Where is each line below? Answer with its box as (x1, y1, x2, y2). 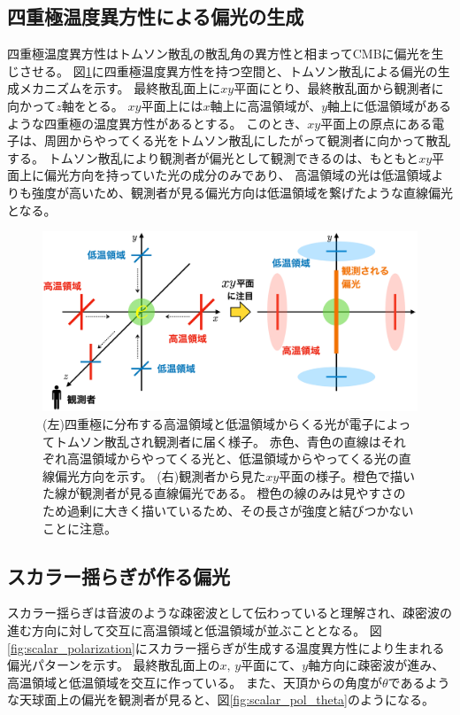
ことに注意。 (42, 518, 117, 537)
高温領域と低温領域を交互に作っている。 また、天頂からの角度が (7, 672, 382, 691)
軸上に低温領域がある (327, 96, 452, 114)
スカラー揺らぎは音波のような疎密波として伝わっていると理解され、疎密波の (7, 603, 453, 622)
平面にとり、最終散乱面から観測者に (234, 79, 444, 97)
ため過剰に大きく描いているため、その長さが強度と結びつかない (42, 501, 414, 519)
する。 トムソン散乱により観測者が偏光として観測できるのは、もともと (7, 148, 419, 167)
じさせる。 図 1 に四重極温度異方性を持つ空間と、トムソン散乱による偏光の (7, 61, 438, 80)
